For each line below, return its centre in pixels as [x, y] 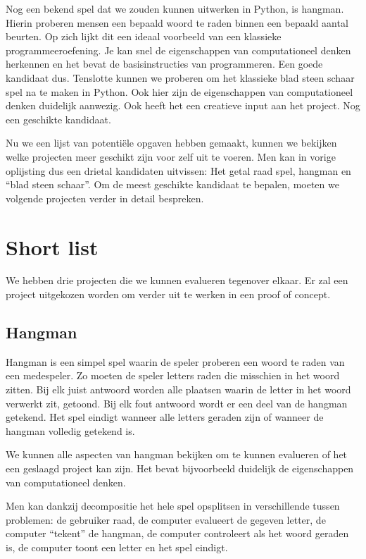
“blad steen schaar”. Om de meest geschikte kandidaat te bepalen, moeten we [172, 184]
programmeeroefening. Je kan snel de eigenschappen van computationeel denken [178, 50]
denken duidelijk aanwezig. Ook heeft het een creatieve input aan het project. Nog [183, 105]
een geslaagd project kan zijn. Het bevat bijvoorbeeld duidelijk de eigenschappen [180, 468]
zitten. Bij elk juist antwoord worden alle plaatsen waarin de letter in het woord [178, 389]
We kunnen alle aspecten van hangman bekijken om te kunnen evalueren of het [177, 454]
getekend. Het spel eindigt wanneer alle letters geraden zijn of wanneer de [165, 417]
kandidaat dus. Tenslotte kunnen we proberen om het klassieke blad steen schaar [180, 77]
